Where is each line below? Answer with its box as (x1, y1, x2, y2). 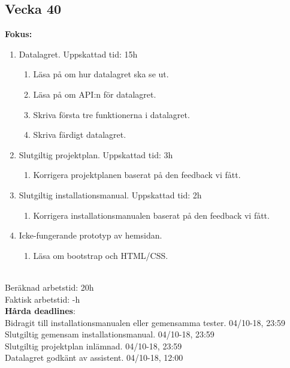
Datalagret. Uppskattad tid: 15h (19, 47, 138, 60)
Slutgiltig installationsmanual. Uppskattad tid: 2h (19, 188, 202, 201)
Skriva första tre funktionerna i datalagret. (33, 108, 190, 120)
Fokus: (5, 28, 32, 40)
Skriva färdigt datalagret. (33, 128, 126, 141)
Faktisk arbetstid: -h (5, 292, 80, 305)
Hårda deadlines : (5, 304, 75, 317)
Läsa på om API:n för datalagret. (33, 88, 156, 100)
